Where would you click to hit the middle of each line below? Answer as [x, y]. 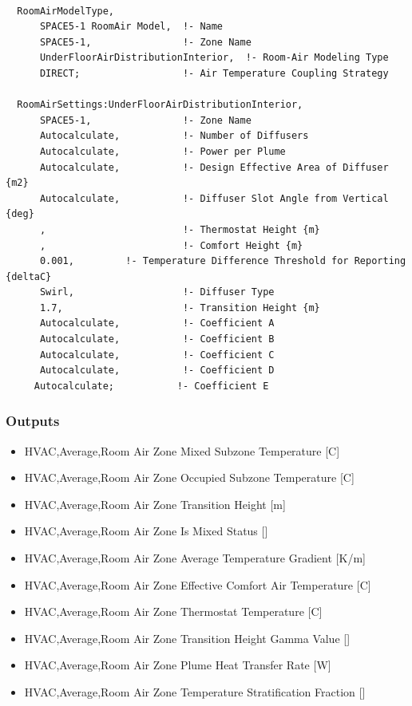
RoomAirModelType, [66, 11]
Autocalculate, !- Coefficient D [157, 371]
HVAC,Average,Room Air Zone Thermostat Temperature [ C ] [173, 611]
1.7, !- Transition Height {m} [180, 308]
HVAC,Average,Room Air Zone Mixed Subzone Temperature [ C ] [182, 450]
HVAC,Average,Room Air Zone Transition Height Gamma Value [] [187, 638]
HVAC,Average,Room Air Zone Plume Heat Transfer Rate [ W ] [178, 665]
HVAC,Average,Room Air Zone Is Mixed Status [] [146, 531]
